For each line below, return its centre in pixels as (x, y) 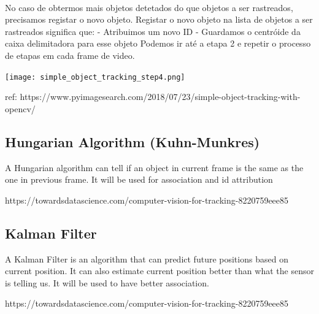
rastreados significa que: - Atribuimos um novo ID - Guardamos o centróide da (153, 31)
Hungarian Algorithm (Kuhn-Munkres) (133, 141)
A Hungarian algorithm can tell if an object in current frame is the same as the (154, 167)
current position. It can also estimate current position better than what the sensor (159, 271)
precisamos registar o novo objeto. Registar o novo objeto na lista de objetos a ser (159, 19)
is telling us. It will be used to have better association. (107, 282)
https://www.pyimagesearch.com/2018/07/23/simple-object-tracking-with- (160, 97)
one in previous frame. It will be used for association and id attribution (139, 179)
